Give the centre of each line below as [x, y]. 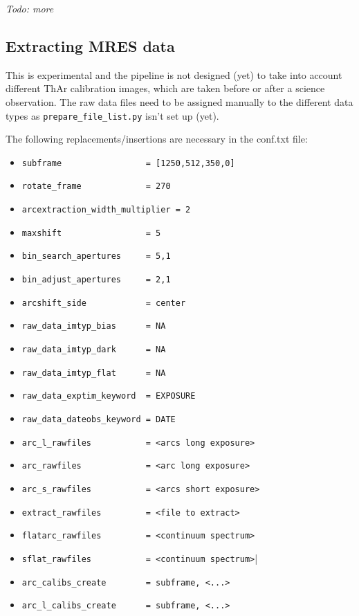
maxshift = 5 [91, 233]
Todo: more [30, 8]
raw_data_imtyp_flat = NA [94, 373]
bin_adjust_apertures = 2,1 [96, 280]
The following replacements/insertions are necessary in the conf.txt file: [157, 139]
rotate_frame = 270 [96, 187]
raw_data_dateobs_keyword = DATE [99, 420]
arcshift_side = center [104, 303]
